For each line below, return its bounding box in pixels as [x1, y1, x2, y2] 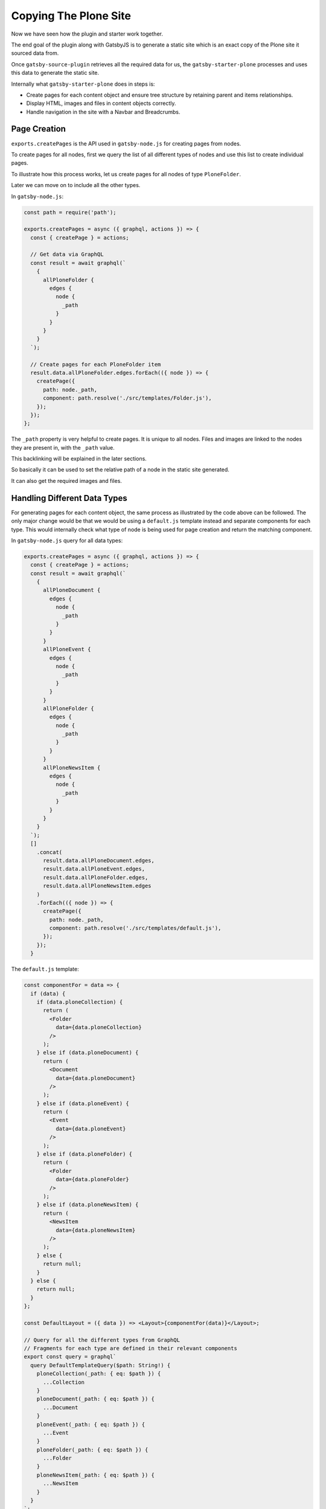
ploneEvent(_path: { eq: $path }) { [36, 1421, 145, 1428]
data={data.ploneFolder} [55, 1176, 129, 1183]
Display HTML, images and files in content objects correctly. [26, 100, 176, 107]
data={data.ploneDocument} [55, 1074, 136, 1082]
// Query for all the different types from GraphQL [24, 1336, 181, 1343]
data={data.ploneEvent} [55, 1125, 126, 1132]
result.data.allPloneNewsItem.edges [43, 882, 152, 890]
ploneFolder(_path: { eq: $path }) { [36, 1446, 149, 1453]
